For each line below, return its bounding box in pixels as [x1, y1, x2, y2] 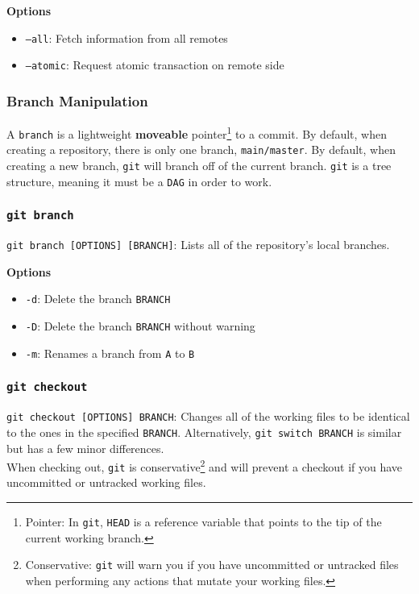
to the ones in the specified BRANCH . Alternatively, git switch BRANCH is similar [6, 423, 402, 440]
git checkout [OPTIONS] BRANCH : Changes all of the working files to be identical [6, 408, 410, 425]
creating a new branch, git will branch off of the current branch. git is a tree [6, 157, 392, 174]
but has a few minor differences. [6, 439, 164, 456]
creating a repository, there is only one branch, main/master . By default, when [6, 141, 396, 158]
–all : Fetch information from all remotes [25, 29, 228, 46]
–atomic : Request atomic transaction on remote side [25, 56, 284, 73]
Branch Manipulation [6, 90, 148, 110]
